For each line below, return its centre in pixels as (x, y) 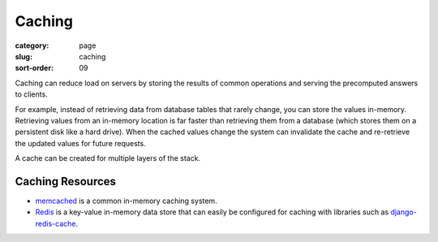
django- (404, 212)
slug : (24, 56)
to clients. (31, 94)
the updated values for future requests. (80, 143)
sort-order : (34, 68)
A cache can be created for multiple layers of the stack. (108, 158)
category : (32, 45)
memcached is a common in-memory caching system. (127, 201)
